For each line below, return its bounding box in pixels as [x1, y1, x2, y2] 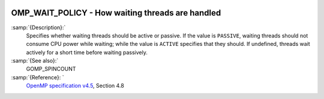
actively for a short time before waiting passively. [26, 48, 148, 56]
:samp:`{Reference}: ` [11, 73, 64, 81]
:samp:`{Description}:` [11, 24, 66, 31]
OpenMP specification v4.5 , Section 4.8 [26, 82, 124, 89]
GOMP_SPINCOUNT [26, 66, 76, 73]
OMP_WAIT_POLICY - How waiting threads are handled [11, 8, 221, 18]
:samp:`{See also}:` [11, 57, 59, 64]
